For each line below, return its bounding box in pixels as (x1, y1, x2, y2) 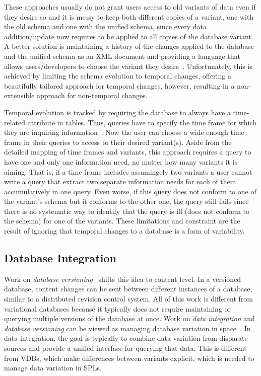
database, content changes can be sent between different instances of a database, (4, 283, 252, 294)
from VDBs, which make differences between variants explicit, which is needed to (4, 352, 254, 363)
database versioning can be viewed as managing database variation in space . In (4, 323, 251, 333)
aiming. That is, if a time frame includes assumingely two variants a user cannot (4, 166, 252, 177)
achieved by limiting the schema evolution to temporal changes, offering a (4, 70, 231, 81)
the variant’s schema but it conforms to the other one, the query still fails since (4, 196, 249, 206)
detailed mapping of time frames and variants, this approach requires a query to (4, 146, 251, 157)
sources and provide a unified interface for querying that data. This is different (4, 343, 247, 353)
